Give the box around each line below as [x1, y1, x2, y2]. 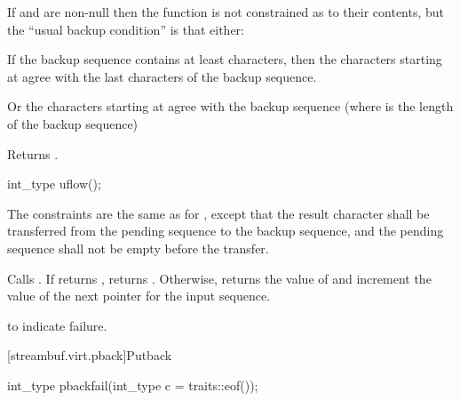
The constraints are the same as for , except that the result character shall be [7, 204, 430, 222]
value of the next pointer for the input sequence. [7, 286, 271, 305]
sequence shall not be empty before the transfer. [7, 238, 269, 257]
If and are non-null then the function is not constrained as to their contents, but [7, 3, 445, 20]
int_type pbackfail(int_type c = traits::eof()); [7, 375, 258, 394]
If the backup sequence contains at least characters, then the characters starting [7, 50, 442, 68]
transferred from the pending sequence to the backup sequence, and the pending [7, 221, 444, 240]
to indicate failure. [7, 316, 107, 334]
